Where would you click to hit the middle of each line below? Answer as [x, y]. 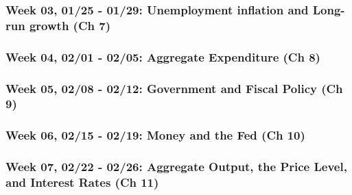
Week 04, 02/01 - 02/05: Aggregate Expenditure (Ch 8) [163, 56]
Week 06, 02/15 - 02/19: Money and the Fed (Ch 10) [155, 135]
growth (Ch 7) [70, 25]
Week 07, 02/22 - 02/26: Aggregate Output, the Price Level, [176, 167]
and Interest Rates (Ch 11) [82, 182]
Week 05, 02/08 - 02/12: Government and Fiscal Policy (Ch [174, 88]
